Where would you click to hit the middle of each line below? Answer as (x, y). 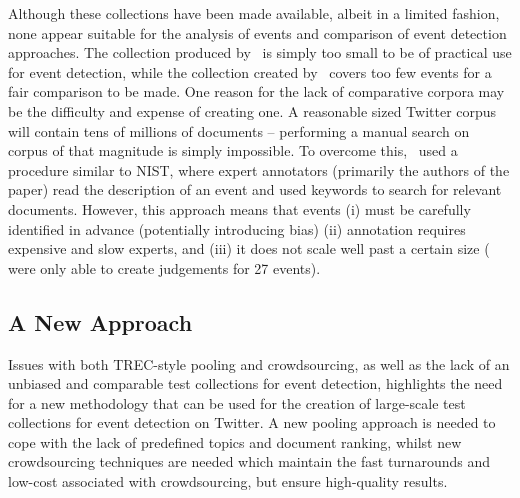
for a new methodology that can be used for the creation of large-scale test (237, 402)
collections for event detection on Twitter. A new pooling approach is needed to (252, 422)
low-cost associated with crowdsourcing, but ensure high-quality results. (228, 481)
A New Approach (100, 321)
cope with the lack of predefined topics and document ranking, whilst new (235, 441)
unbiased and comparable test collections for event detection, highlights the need (255, 383)
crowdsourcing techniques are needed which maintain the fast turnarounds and (249, 461)
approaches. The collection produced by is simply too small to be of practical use (260, 52)
